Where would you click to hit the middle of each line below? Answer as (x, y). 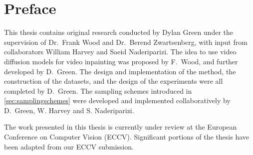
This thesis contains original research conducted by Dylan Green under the (119, 32)
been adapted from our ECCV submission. (69, 146)
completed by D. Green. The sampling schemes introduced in (98, 90)
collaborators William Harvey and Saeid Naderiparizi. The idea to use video (120, 52)
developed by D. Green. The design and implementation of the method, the (120, 71)
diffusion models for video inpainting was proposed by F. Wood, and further (121, 61)
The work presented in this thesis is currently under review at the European (121, 127)
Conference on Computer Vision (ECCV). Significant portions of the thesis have (127, 137)
